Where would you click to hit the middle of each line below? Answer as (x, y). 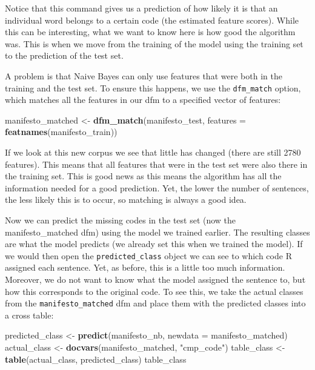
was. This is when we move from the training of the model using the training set (154, 43)
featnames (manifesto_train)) (61, 132)
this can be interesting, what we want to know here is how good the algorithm (150, 32)
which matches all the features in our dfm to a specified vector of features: (143, 100)
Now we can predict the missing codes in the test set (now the (121, 220)
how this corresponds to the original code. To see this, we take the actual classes (154, 291)
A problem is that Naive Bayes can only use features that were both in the (144, 75)
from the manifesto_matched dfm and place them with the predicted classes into (155, 303)
